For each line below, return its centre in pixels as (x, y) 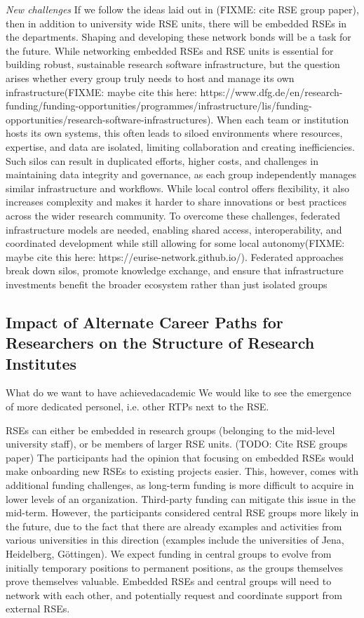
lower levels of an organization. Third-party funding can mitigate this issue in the (181, 498)
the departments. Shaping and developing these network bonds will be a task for (178, 37)
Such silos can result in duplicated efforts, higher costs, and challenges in (162, 160)
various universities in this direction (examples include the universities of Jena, (175, 540)
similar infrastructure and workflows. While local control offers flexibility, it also (177, 188)
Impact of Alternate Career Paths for (144, 322)
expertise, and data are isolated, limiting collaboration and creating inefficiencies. (180, 146)
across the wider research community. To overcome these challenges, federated (173, 215)
